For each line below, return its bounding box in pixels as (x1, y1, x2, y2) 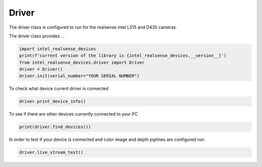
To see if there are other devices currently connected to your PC (9, 111, 138, 117)
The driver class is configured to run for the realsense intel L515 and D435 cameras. (9, 24, 177, 30)
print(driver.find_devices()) (19, 124, 91, 130)
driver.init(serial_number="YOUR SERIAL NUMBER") (19, 73, 140, 79)
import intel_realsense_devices (19, 46, 97, 51)
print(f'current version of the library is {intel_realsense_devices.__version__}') (19, 53, 227, 58)
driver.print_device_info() (19, 99, 86, 104)
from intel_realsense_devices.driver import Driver (19, 60, 145, 65)
